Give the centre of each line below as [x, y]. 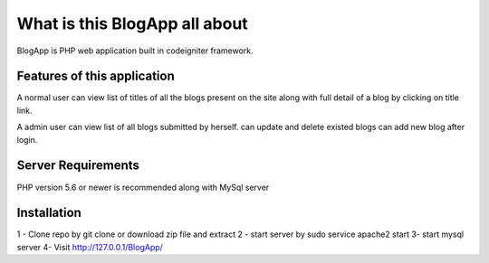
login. [27, 139]
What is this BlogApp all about [132, 23]
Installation [49, 213]
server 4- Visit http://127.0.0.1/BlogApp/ [90, 247]
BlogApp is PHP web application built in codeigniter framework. [135, 51]
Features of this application [96, 76]
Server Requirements [78, 166]
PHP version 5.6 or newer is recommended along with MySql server [143, 187]
